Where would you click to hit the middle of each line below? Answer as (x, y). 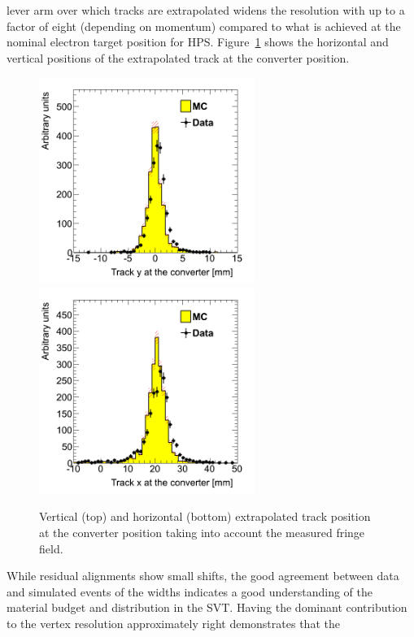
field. (51, 548)
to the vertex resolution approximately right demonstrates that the (173, 623)
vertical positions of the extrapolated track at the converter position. (178, 57)
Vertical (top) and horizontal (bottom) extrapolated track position (205, 516)
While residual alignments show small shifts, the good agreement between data (203, 576)
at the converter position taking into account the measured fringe (202, 532)
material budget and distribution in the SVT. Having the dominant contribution (207, 607)
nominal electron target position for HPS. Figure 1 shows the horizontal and (198, 42)
